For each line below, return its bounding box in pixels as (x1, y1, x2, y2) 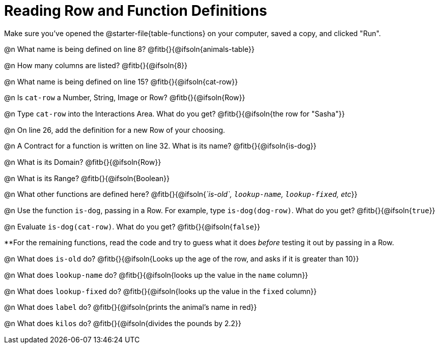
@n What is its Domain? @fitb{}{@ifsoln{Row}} (4, 158, 161, 167)
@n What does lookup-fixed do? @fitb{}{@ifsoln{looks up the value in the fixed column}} (4, 286, 317, 296)
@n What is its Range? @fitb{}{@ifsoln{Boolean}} (4, 173, 170, 183)
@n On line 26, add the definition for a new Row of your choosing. (4, 125, 225, 134)
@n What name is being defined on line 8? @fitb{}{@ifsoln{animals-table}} (4, 45, 255, 54)
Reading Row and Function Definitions (4, 2, 267, 19)
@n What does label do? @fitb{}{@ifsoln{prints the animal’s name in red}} (4, 303, 257, 312)
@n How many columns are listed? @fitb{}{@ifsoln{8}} (4, 61, 187, 70)
